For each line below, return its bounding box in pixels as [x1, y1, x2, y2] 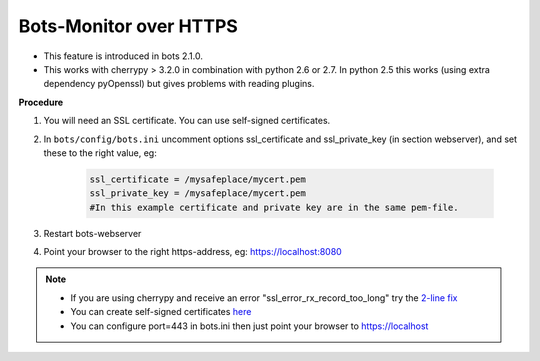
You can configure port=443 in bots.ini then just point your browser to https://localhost [70, 320, 429, 332]
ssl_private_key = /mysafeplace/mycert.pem [89, 188, 307, 199]
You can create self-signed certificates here [70, 306, 252, 318]
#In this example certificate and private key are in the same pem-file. [89, 201, 459, 213]
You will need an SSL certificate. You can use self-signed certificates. [43, 115, 331, 127]
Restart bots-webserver [43, 227, 142, 239]
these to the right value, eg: [43, 146, 157, 159]
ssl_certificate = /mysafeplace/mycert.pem [89, 173, 307, 185]
